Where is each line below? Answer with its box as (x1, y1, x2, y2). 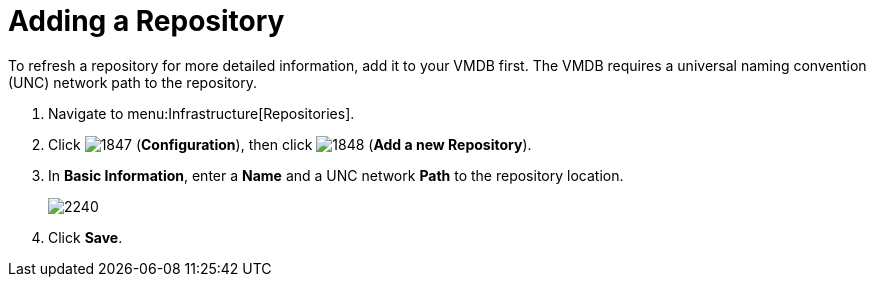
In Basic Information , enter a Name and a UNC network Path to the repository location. (48, 166, 624, 184)
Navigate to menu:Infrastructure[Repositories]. (48, 104, 355, 122)
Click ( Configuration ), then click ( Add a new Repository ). (48, 135, 532, 153)
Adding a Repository (8, 4, 285, 38)
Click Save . (48, 228, 123, 246)
